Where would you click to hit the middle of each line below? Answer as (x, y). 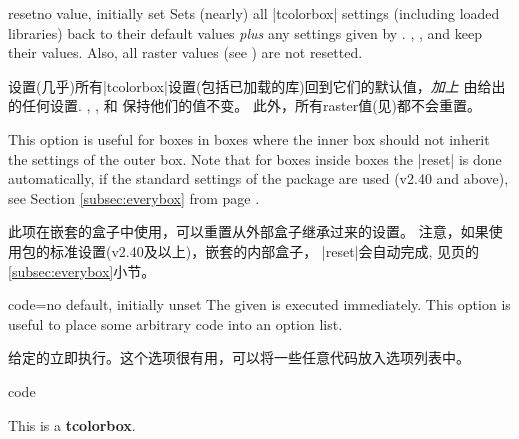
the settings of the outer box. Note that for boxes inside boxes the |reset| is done (255, 158)
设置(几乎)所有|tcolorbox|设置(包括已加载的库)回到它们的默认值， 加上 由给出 (257, 85)
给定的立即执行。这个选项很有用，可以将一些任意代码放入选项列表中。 (239, 357)
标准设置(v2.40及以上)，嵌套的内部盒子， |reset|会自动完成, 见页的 (264, 250)
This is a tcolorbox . (72, 424)
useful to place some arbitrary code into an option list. (175, 323)
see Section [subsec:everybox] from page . (134, 197)
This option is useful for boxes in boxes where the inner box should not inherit (249, 138)
